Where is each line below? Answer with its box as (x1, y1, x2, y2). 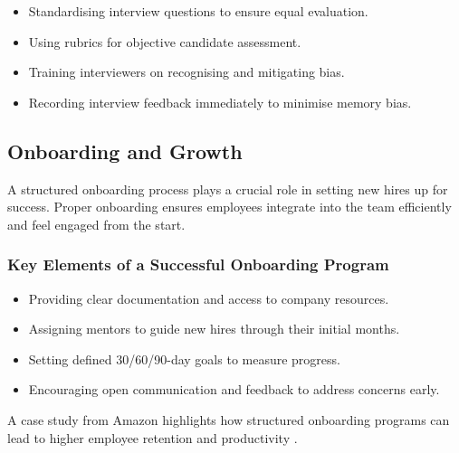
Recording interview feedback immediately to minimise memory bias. (28, 92, 412, 111)
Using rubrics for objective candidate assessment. (28, 32, 301, 51)
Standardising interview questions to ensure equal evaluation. (28, 2, 368, 20)
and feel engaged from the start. (7, 214, 186, 233)
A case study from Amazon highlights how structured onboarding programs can (7, 410, 450, 429)
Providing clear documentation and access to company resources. (28, 288, 389, 307)
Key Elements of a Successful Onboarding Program (7, 253, 389, 276)
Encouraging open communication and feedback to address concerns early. (28, 380, 440, 399)
